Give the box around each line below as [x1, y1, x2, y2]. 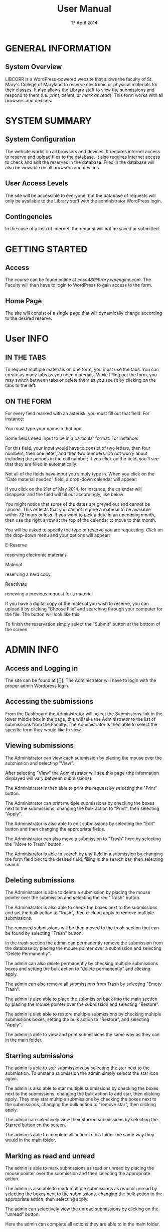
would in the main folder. [5, 1137, 56, 1143]
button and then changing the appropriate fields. [5, 826, 105, 832]
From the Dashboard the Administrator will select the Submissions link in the [5, 711, 163, 717]
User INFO [5, 333, 49, 345]
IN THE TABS [5, 353, 46, 362]
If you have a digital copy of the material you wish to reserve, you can [5, 600, 149, 606]
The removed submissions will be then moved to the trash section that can [5, 925, 159, 931]
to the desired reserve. [5, 315, 52, 321]
